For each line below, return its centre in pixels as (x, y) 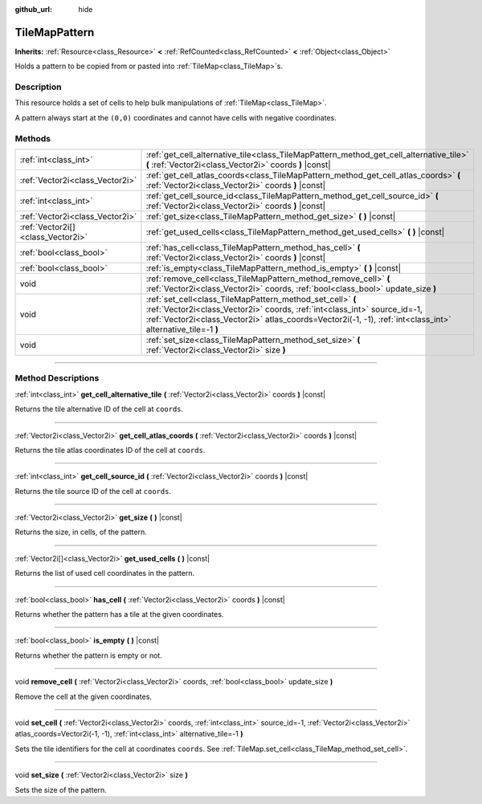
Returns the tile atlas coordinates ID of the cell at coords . (110, 450)
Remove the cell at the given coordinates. (84, 696)
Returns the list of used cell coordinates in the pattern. (105, 573)
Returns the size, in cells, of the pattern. (81, 532)
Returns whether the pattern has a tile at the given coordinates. (119, 614)
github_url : (33, 9)
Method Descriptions (57, 378)
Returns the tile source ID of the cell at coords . (93, 491)
